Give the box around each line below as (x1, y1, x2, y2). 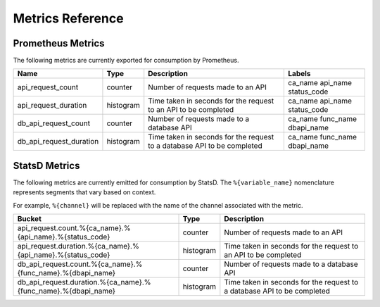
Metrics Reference (13, 11, 124, 26)
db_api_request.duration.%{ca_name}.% (17, 277, 151, 287)
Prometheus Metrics (13, 37, 105, 49)
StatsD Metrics (13, 159, 80, 172)
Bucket (17, 214, 42, 224)
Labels (288, 69, 311, 79)
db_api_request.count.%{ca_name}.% (17, 259, 143, 269)
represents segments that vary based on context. (13, 188, 156, 196)
